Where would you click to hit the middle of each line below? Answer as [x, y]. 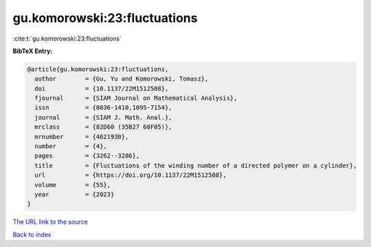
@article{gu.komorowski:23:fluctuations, [98, 69]
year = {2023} [75, 194]
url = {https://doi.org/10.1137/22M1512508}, [131, 175]
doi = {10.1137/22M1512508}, [102, 88]
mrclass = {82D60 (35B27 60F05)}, [103, 127]
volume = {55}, [73, 185]
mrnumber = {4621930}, [82, 137]
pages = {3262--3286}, [87, 156]
